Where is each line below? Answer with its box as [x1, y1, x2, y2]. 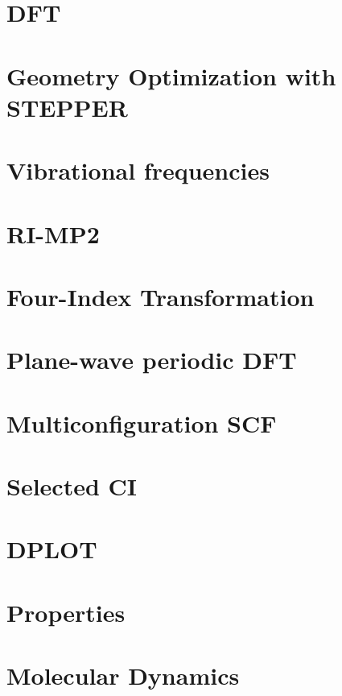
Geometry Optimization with [6, 59, 336, 92]
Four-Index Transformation [6, 280, 315, 313]
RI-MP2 [6, 217, 100, 250]
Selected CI [6, 470, 138, 502]
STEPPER [6, 90, 128, 123]
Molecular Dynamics [6, 659, 240, 692]
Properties [6, 595, 126, 628]
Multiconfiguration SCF [6, 406, 277, 439]
